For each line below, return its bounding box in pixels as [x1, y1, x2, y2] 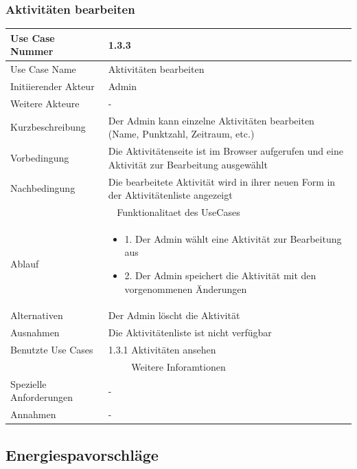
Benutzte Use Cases [10, 342, 93, 357]
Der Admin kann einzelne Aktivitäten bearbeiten [108, 113, 314, 127]
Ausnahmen [10, 325, 60, 340]
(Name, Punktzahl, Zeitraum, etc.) [108, 127, 255, 141]
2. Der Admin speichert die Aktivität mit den [124, 268, 316, 283]
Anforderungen [10, 390, 73, 404]
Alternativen [10, 308, 63, 323]
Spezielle [10, 376, 47, 391]
